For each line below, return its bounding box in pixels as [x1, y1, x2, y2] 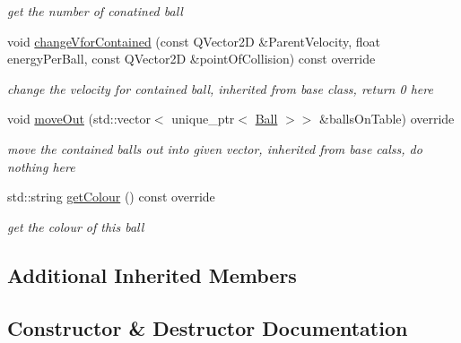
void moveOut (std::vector [7, 109, 151, 128]
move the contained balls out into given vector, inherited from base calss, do [7, 139, 422, 158]
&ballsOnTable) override [319, 109, 455, 128]
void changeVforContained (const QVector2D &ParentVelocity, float [7, 31, 380, 50]
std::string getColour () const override [7, 187, 215, 206]
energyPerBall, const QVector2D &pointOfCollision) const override [7, 49, 376, 68]
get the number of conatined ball [7, 2, 183, 20]
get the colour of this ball [7, 217, 144, 236]
